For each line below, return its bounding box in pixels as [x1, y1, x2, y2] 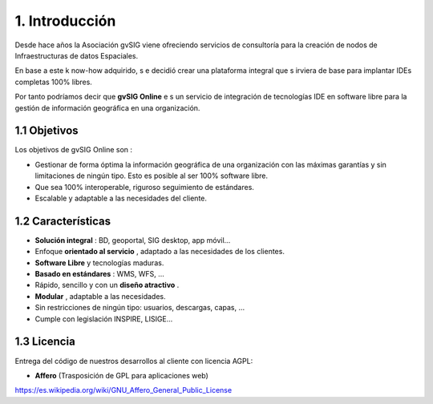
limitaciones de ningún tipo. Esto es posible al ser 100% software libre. [34, 171, 269, 180]
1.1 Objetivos [14, 124, 79, 138]
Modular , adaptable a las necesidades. [34, 291, 166, 301]
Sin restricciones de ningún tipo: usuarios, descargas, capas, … [34, 303, 245, 313]
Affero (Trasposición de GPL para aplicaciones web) [34, 370, 208, 380]
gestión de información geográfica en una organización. [14, 103, 200, 112]
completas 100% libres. [14, 77, 92, 87]
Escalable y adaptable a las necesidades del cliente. [34, 193, 208, 203]
